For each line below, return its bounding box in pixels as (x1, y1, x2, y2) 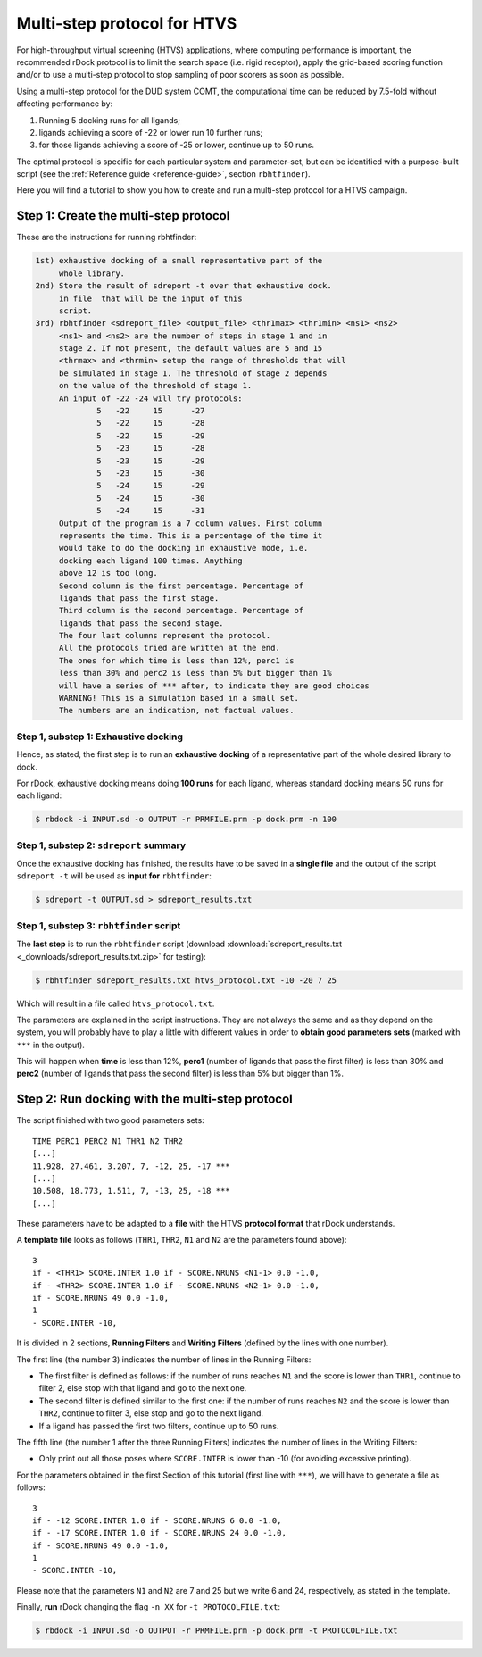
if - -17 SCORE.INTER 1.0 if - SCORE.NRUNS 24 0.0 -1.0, (32, 1528, 287, 1538)
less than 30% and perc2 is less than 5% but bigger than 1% (58, 668, 332, 679)
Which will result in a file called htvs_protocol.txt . (16, 998, 215, 1009)
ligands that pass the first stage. (58, 593, 220, 603)
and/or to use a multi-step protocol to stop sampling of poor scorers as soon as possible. (16, 70, 345, 80)
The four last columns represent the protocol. (58, 630, 271, 641)
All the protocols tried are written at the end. (58, 643, 280, 654)
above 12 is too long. (58, 568, 158, 579)
